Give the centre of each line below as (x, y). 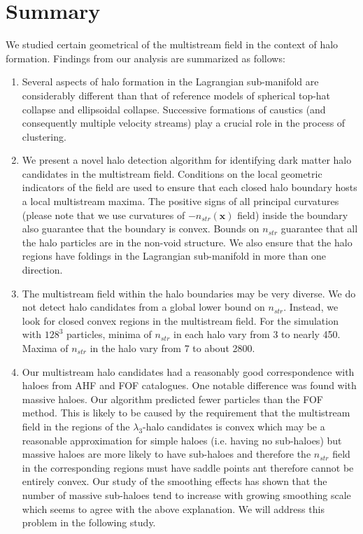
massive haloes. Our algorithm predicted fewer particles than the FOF (173, 399)
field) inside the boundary (293, 215)
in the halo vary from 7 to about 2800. (172, 348)
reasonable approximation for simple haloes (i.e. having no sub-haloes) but (182, 440)
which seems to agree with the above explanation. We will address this (173, 508)
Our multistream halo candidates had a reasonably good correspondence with (188, 371)
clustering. (44, 136)
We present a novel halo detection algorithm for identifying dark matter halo (187, 160)
